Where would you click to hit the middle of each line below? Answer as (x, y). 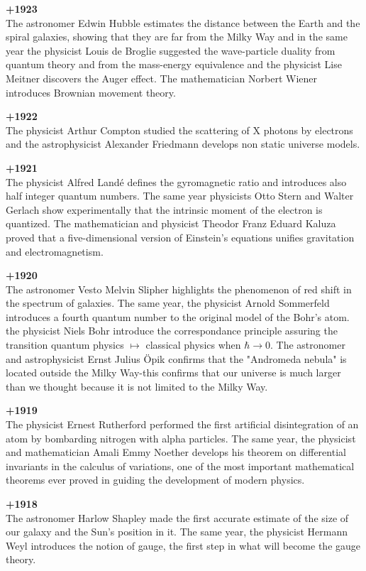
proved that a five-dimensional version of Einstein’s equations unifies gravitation (180, 237)
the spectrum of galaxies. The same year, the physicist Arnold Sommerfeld (168, 303)
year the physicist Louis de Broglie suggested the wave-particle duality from (171, 50)
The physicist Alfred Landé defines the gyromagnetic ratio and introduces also (176, 181)
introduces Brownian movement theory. (91, 92)
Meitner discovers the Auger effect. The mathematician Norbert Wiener (162, 78)
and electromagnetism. (55, 251)
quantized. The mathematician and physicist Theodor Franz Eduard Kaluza (171, 223)
